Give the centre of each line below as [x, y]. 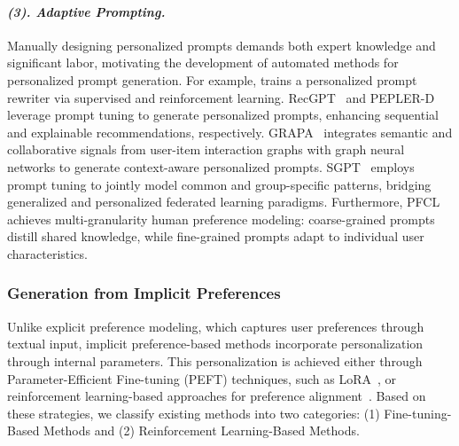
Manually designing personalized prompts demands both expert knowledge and [222, 45]
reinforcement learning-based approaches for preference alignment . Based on [217, 396]
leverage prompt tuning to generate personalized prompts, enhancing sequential [223, 115]
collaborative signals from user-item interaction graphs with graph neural [206, 149]
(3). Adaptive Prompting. [86, 11]
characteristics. [47, 253]
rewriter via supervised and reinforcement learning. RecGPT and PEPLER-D [221, 97]
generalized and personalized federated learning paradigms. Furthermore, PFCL [224, 202]
